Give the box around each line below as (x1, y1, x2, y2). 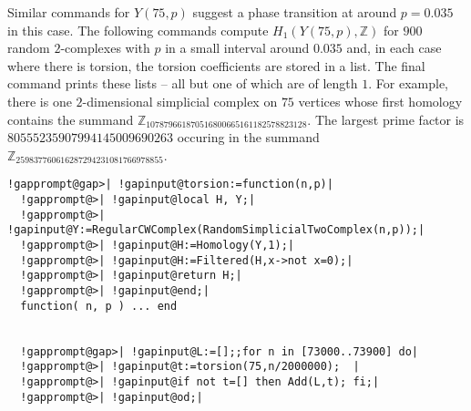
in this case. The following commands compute (7, 20, 269, 39)
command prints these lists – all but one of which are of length (7, 74, 358, 93)
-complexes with (60, 38, 150, 57)
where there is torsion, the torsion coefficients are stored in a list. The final (7, 56, 425, 75)
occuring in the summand (177, 128, 320, 147)
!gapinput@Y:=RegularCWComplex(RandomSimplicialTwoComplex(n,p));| (7, 223, 425, 237)
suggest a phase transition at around (192, 3, 397, 21)
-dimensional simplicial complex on (82, 91, 278, 110)
